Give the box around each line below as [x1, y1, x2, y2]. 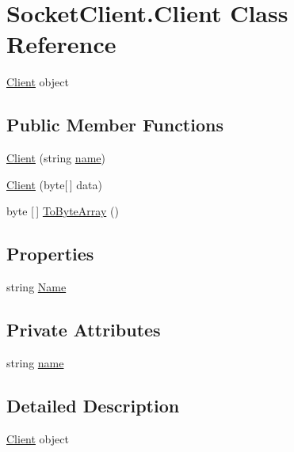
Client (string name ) [6, 150, 105, 166]
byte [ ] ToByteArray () [6, 203, 119, 219]
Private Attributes [6, 317, 161, 342]
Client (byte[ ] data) [6, 176, 102, 192]
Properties [6, 241, 94, 266]
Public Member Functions [6, 112, 223, 137]
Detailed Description [6, 393, 180, 417]
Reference [6, 28, 116, 60]
